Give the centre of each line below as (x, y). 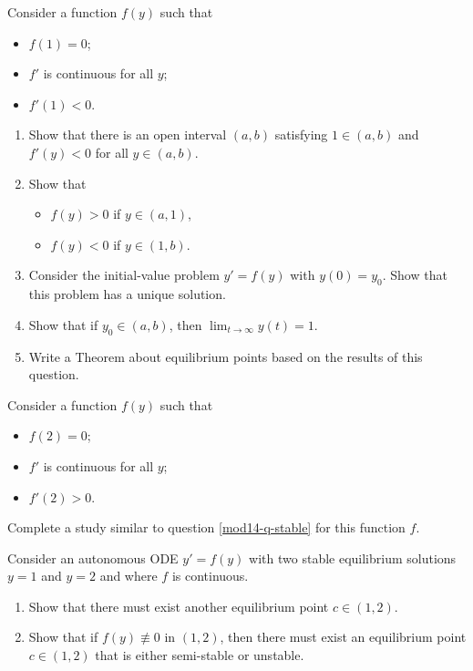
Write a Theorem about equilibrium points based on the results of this (226, 356)
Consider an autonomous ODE (93, 557)
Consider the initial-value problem (124, 275)
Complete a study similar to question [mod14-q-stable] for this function (206, 527)
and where (129, 576)
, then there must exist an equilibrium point (343, 637)
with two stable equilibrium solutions (353, 557)
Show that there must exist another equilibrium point (179, 606)
